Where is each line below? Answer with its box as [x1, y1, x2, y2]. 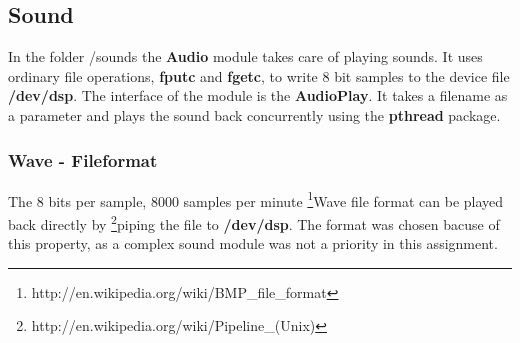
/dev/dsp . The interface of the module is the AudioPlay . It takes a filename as [8, 85, 508, 106]
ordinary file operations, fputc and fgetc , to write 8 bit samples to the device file [8, 65, 510, 86]
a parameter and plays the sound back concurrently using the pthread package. [8, 104, 501, 125]
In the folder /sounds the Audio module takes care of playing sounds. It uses [8, 46, 483, 67]
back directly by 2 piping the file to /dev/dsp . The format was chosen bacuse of [8, 211, 500, 234]
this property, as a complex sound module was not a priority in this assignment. [8, 233, 498, 254]
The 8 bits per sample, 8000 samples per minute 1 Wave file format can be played [8, 187, 504, 211]
